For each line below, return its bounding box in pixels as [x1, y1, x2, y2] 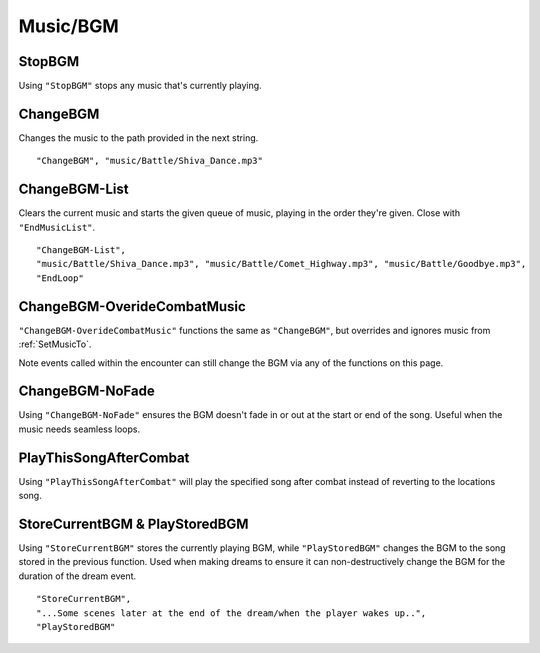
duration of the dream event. [18, 570, 137, 582]
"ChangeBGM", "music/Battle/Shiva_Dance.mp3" [36, 155, 264, 167]
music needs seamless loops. [18, 423, 141, 435]
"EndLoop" [36, 272, 84, 284]
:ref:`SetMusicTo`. [18, 338, 92, 350]
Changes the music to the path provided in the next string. [18, 131, 259, 144]
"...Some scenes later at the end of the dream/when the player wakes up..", [36, 607, 427, 619]
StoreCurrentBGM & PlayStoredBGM [18, 515, 249, 532]
